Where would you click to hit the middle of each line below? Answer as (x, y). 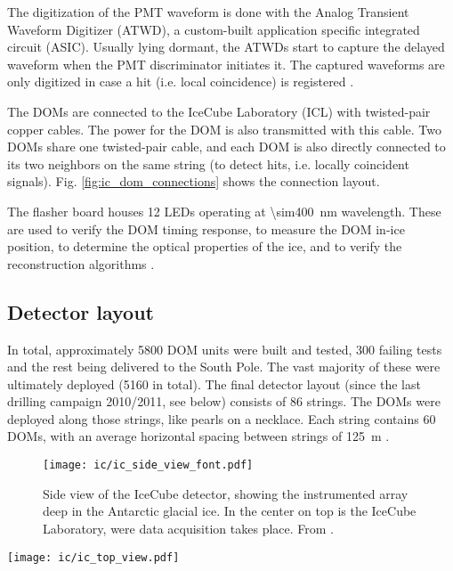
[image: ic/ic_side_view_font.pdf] (148, 465)
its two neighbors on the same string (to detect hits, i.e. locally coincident (208, 163)
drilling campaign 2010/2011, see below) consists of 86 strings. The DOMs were (224, 401)
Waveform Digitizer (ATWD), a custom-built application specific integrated (214, 29)
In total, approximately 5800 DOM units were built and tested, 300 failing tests (225, 349)
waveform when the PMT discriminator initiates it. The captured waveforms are (226, 64)
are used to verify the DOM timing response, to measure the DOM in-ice (206, 228)
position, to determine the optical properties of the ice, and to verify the (205, 246)
